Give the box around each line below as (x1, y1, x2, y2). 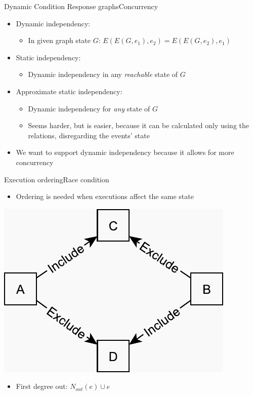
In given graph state (28, 35, 91, 46)
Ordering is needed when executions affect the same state (16, 191, 194, 202)
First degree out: (16, 381, 68, 391)
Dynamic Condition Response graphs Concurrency (4, 1, 158, 11)
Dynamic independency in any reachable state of (28, 69, 178, 80)
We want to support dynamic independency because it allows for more (16, 147, 234, 157)
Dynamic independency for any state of (28, 103, 150, 113)
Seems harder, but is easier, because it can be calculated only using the (28, 120, 249, 131)
